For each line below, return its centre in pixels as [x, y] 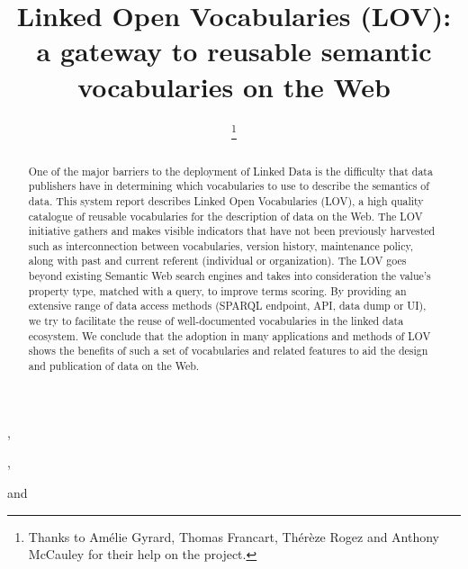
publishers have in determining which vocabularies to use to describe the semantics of [229, 186]
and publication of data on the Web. [114, 366]
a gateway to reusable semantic [234, 51]
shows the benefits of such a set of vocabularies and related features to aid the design [228, 351]
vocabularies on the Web [234, 86]
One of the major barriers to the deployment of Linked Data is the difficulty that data [230, 171]
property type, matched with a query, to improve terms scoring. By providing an [217, 290]
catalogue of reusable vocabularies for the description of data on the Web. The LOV [225, 216]
